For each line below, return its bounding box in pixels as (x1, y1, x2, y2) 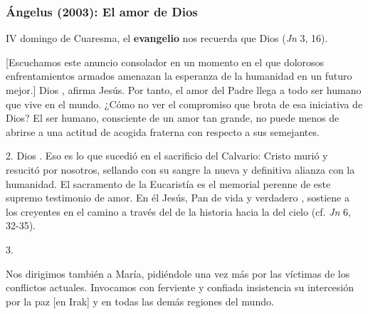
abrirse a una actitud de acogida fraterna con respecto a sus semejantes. (6, 124, 320, 139)
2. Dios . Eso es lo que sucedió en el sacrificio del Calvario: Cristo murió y (6, 148, 328, 163)
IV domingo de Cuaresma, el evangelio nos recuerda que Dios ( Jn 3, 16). (6, 31, 328, 46)
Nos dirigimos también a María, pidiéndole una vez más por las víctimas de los (6, 266, 350, 281)
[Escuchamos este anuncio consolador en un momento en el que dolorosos (6, 54, 325, 69)
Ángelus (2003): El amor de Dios (6, 2, 198, 20)
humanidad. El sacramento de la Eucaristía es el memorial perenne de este (6, 176, 331, 191)
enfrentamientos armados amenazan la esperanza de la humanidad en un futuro (6, 68, 352, 83)
